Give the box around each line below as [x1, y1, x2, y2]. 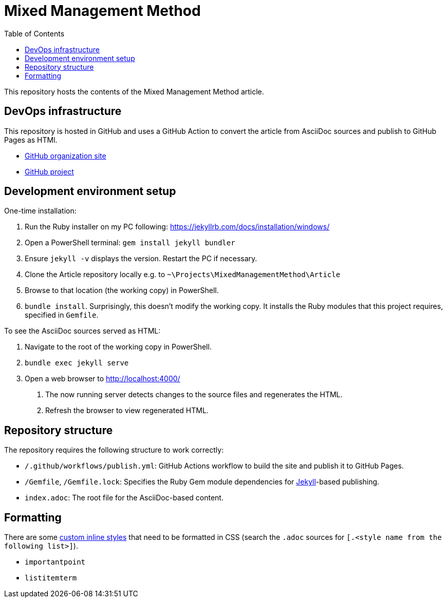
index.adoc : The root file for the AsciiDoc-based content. [25, 493, 223, 502]
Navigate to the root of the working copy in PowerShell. [25, 342, 212, 352]
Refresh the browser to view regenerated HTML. [45, 406, 209, 415]
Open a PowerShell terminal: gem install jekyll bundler [25, 238, 235, 247]
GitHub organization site [25, 151, 106, 160]
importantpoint [25, 558, 86, 567]
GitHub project [25, 167, 74, 176]
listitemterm [25, 574, 77, 582]
